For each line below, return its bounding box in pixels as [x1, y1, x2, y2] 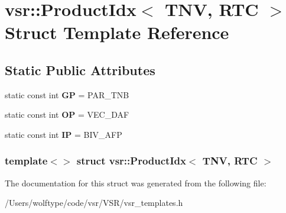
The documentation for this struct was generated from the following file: [5, 176, 266, 189]
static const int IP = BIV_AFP [5, 128, 122, 140]
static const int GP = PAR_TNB [5, 88, 129, 101]
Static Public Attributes [5, 60, 155, 79]
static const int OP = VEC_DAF [5, 108, 129, 121]
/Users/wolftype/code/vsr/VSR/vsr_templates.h [5, 196, 183, 209]
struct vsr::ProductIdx [76, 153, 186, 168]
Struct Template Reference [5, 20, 229, 44]
